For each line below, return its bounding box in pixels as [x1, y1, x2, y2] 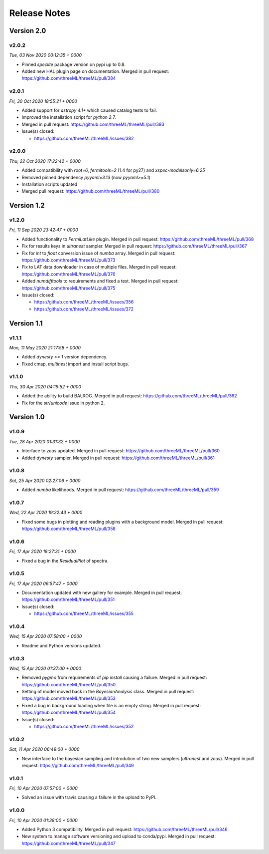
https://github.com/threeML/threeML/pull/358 [21, 526, 116, 532]
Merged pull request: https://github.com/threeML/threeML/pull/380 [21, 188, 160, 194]
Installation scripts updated [21, 181, 78, 187]
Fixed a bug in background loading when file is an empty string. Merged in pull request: [21, 702, 201, 708]
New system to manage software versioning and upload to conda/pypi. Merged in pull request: [21, 834, 216, 840]
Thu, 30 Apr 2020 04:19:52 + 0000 [9, 383, 82, 389]
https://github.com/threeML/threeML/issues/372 [34, 306, 134, 312]
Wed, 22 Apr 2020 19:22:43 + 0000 [9, 510, 83, 516]
